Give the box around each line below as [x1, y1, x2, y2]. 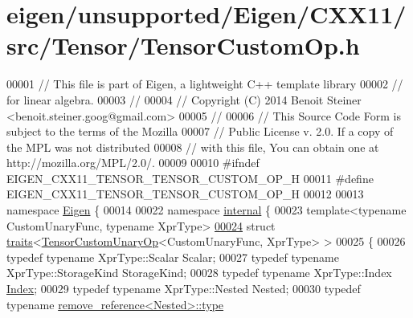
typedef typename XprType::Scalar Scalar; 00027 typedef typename [6, 248, 339, 265]
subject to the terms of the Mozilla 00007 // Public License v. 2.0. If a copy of [6, 123, 394, 140]
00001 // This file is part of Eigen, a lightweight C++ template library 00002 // [6, 75, 403, 92]
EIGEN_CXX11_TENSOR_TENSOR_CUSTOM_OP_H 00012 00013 [6, 185, 364, 202]
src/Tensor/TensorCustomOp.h [6, 29, 360, 62]
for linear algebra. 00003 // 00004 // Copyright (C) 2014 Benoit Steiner [6, 91, 362, 108]
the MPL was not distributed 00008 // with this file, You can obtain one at [6, 138, 379, 155]
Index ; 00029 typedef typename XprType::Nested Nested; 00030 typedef [6, 280, 361, 297]
